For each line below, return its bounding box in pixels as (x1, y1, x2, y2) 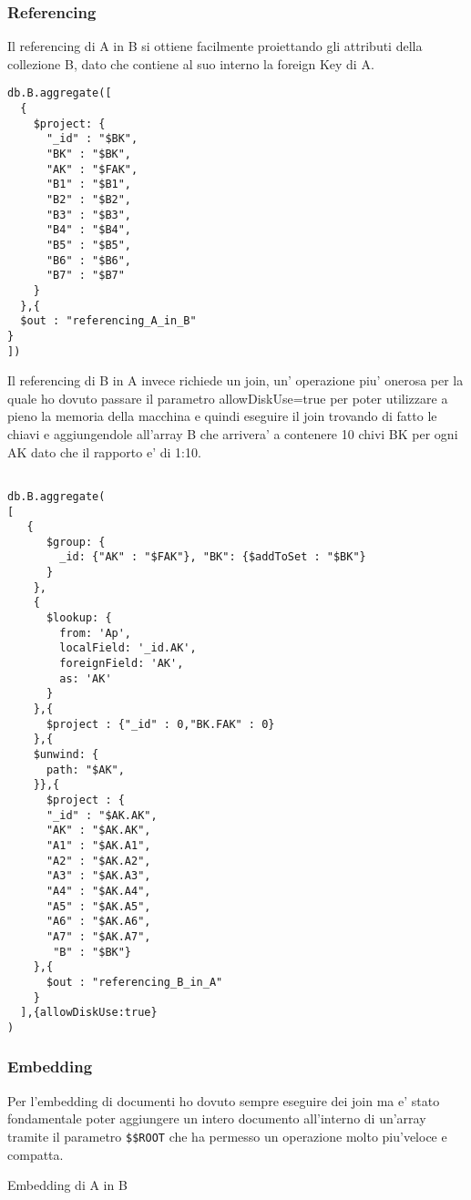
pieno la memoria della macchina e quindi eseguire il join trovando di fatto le (7, 406, 437, 426)
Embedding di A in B (7, 1175, 128, 1195)
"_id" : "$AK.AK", (46, 808, 158, 822)
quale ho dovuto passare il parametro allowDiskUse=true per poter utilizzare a (7, 388, 448, 407)
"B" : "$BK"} (53, 945, 132, 959)
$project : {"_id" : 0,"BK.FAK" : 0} (46, 717, 275, 731)
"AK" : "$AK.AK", (46, 824, 151, 837)
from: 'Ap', (59, 626, 132, 640)
